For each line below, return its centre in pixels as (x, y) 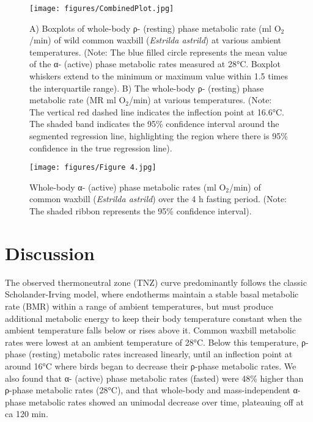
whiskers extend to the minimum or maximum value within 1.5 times (159, 76)
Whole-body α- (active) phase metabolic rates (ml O (128, 187)
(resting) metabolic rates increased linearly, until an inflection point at (160, 354)
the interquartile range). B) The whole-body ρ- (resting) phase (147, 88)
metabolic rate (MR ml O (78, 100)
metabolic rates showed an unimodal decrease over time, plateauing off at (166, 402)
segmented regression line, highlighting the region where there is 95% (159, 136)
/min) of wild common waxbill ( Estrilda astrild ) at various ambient (156, 40)
